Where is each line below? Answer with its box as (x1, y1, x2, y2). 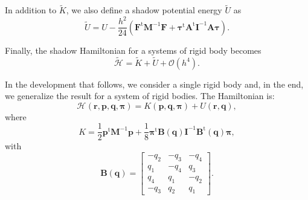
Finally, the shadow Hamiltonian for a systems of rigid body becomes (5, 44, 261, 56)
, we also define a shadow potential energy (66, 4, 222, 16)
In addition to (5, 4, 57, 16)
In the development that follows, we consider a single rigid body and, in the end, (5, 77, 304, 90)
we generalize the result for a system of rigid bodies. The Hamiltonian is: (5, 89, 275, 102)
